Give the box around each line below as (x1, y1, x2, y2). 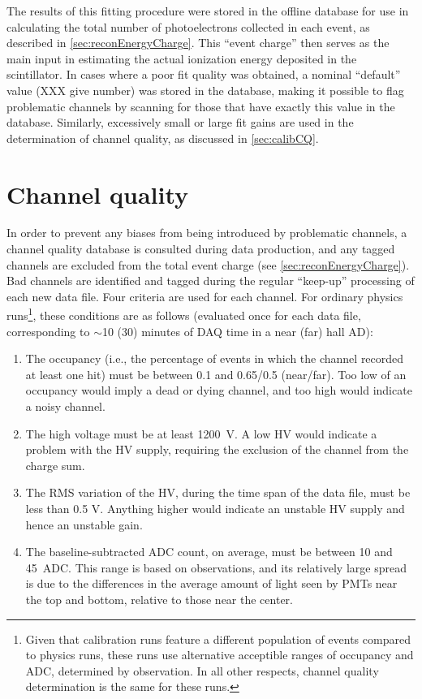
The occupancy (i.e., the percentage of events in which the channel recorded (25, 350, 404, 367)
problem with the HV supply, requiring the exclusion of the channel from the (25, 441, 409, 458)
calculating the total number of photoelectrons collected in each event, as (6, 18, 370, 35)
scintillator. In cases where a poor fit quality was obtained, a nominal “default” (6, 66, 401, 83)
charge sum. (25, 456, 85, 473)
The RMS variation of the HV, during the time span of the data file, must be (25, 484, 411, 501)
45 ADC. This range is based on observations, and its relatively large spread (25, 559, 407, 576)
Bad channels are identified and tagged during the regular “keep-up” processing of (6, 272, 415, 289)
